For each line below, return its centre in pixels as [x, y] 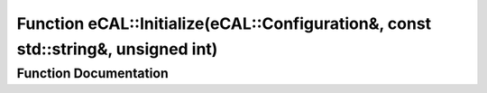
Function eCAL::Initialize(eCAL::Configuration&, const [224, 23]
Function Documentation [92, 73]
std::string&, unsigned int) [117, 49]
